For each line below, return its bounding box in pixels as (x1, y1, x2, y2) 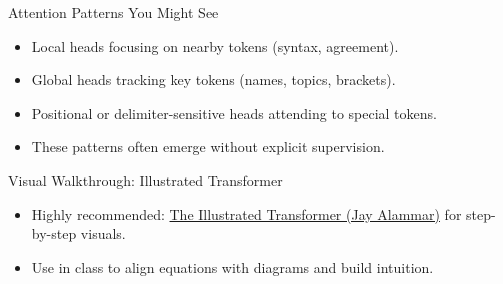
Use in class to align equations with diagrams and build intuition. (31, 256, 434, 277)
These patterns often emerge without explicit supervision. (31, 136, 385, 157)
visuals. (80, 223, 126, 244)
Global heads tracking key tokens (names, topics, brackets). (31, 69, 396, 90)
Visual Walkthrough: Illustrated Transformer (8, 169, 283, 190)
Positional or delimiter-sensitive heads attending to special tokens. (31, 102, 437, 123)
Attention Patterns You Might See (8, 2, 219, 22)
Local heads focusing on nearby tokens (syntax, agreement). (31, 35, 399, 56)
